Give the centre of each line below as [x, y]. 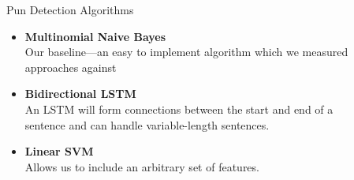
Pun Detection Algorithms [70, 9]
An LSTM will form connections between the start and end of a [179, 109]
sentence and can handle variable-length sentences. [147, 124]
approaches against [71, 67]
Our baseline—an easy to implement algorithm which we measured [186, 52]
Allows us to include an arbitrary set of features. [142, 166]
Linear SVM [59, 151]
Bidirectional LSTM [80, 94]
